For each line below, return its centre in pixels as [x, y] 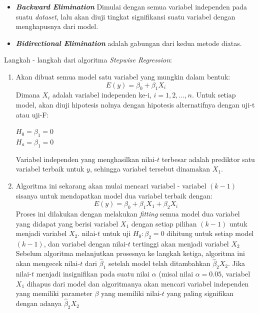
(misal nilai [176, 274]
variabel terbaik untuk [50, 169]
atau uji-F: [32, 114]
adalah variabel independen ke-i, [102, 95]
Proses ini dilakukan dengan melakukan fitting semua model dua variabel [128, 213]
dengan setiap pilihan [164, 223]
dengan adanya [39, 303]
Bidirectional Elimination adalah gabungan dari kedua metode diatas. [129, 43]
